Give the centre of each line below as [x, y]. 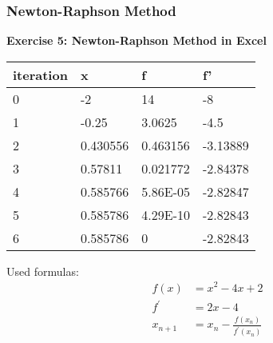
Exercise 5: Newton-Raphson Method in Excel [136, 40]
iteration [40, 74]
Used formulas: [43, 271]
